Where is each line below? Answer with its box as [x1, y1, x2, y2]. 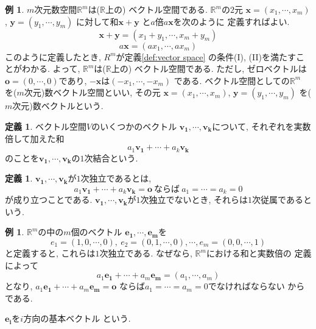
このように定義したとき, [5, 50, 101, 63]
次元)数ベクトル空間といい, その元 [24, 86, 161, 99]
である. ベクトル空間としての [174, 74, 290, 87]
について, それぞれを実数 [212, 119, 311, 132]
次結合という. [84, 151, 138, 164]
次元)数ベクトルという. [12, 99, 104, 112]
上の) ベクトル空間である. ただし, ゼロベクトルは [111, 62, 307, 75]
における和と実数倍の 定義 [206, 247, 312, 260]
